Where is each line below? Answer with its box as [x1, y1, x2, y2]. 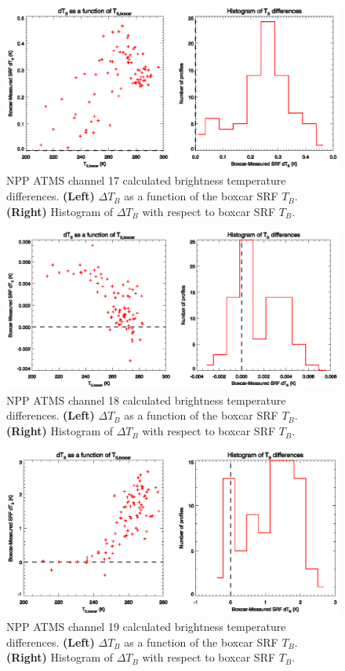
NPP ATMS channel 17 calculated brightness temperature [6, 172, 286, 189]
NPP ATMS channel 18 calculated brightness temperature [6, 391, 286, 408]
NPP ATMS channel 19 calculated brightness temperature [6, 618, 286, 635]
